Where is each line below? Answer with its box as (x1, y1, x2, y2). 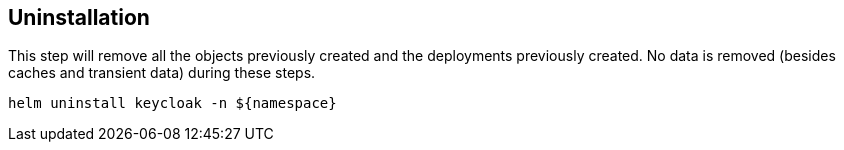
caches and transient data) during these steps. (8, 64, 316, 82)
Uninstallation (8, 5, 150, 30)
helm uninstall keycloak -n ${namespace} (8, 95, 337, 112)
